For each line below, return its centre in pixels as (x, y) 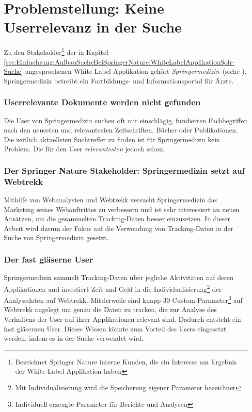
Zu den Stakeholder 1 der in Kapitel (56, 51)
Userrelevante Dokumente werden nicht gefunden (102, 102)
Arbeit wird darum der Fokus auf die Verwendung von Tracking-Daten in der (119, 228)
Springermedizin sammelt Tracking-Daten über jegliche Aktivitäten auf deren (119, 277)
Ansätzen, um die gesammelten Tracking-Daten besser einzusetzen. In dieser (117, 219)
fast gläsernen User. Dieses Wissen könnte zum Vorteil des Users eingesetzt (115, 328)
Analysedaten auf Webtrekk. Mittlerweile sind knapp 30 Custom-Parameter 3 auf (123, 299)
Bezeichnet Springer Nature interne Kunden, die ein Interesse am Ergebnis (126, 361)
